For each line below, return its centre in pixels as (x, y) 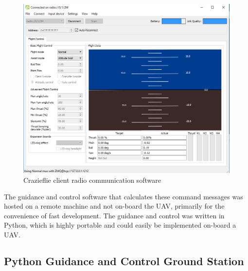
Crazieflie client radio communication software (92, 180)
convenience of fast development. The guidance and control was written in (114, 215)
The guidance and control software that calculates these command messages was (124, 196)
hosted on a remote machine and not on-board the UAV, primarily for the (114, 206)
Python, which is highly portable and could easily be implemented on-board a (120, 225)
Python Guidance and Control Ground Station (124, 261)
